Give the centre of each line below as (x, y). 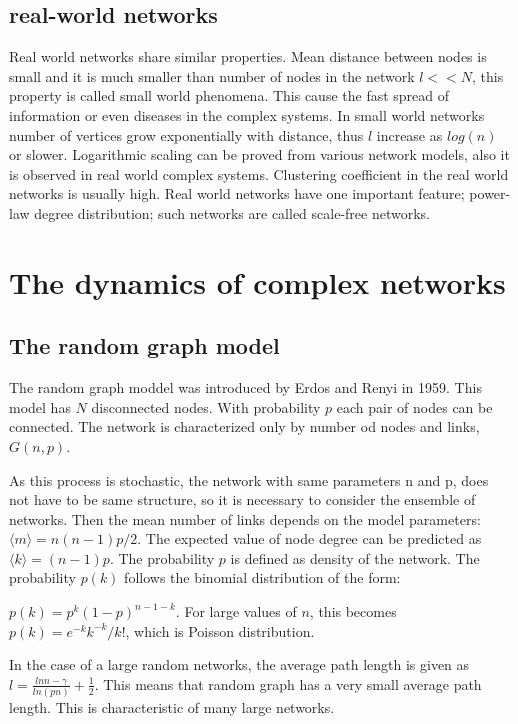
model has (40, 406)
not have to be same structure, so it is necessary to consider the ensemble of (242, 499)
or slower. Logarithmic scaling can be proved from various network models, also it (259, 154)
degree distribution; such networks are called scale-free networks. (232, 212)
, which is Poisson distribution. (220, 630)
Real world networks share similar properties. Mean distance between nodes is (248, 56)
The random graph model (144, 345)
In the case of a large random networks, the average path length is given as (239, 664)
